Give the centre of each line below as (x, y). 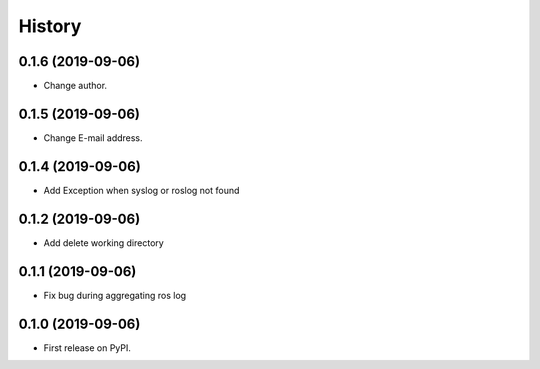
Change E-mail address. (93, 137)
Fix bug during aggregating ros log (115, 295)
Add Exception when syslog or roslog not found (141, 190)
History (50, 26)
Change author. (75, 86)
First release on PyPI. (87, 347)
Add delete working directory (103, 242)
